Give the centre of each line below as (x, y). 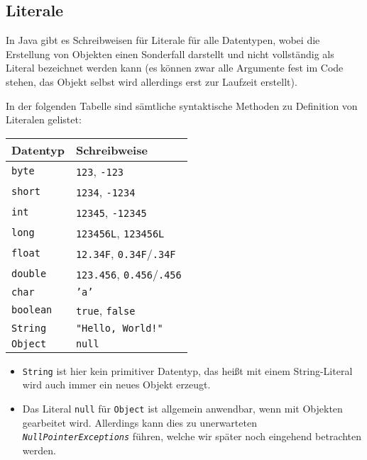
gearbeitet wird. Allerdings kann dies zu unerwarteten (139, 422)
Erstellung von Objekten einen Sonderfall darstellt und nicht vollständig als (170, 54)
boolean (32, 310)
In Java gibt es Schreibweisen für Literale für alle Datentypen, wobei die (163, 40)
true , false (105, 310)
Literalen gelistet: (44, 119)
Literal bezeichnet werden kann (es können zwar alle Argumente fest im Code (175, 68)
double (29, 274)
